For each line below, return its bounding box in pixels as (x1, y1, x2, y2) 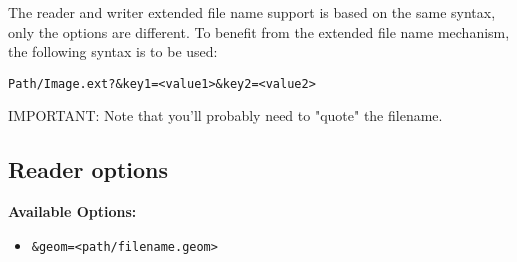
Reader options (8, 154, 169, 185)
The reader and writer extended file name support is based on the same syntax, (8, 2, 496, 22)
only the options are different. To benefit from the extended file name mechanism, (8, 21, 510, 42)
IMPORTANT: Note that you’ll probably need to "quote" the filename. (8, 105, 443, 126)
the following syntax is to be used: (8, 41, 218, 62)
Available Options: (8, 201, 137, 222)
